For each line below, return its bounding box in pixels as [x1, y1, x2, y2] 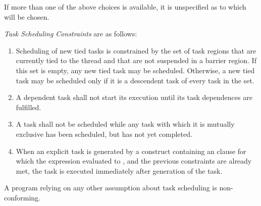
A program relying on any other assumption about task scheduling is [4, 182, 217, 193]
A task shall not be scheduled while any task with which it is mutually [16, 119, 235, 129]
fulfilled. [16, 101, 41, 112]
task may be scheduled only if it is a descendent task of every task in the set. [16, 75, 254, 85]
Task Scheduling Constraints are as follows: [4, 28, 137, 39]
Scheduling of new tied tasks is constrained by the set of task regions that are [16, 45, 256, 56]
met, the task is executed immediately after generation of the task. [16, 165, 223, 176]
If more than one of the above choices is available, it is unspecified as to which [4, 2, 246, 12]
